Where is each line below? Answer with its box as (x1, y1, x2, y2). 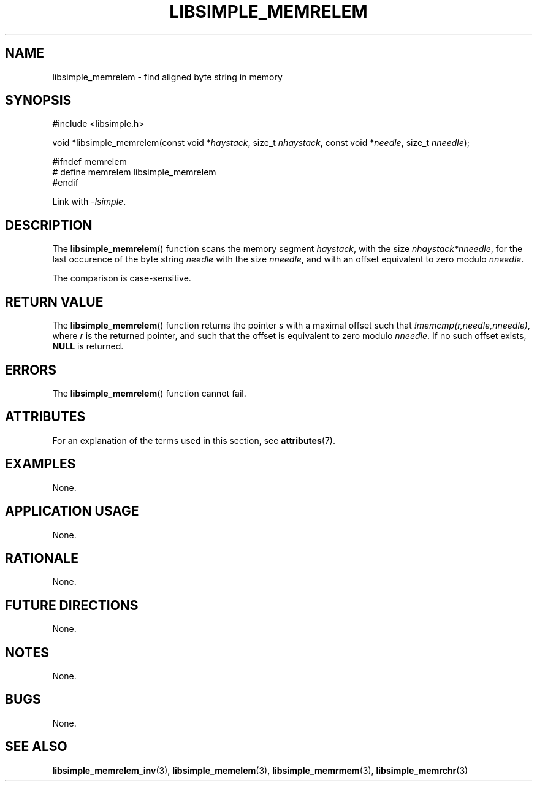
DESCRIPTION (5, 217, 93, 233)
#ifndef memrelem (52, 156, 127, 167)
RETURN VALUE (5, 294, 104, 310)
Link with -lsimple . (52, 196, 126, 207)
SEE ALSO (5, 739, 67, 755)
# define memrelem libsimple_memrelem (52, 167, 216, 178)
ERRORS (5, 362, 57, 378)
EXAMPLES (5, 456, 76, 472)
